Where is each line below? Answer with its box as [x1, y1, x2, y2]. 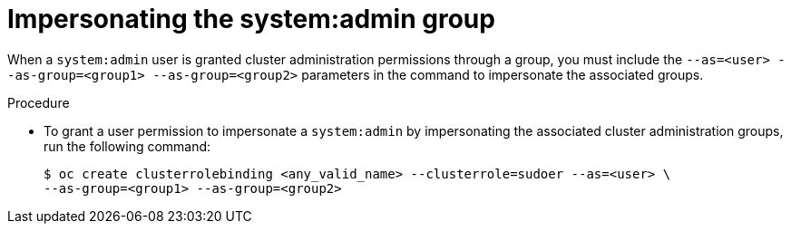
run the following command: [44, 138, 211, 154]
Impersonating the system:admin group [7, 4, 495, 34]
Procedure [7, 94, 70, 111]
